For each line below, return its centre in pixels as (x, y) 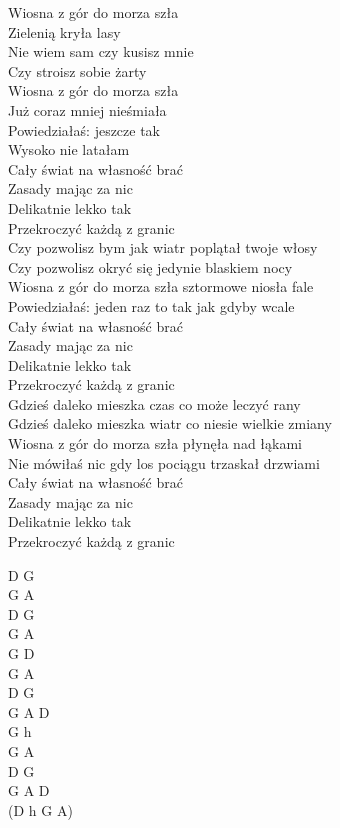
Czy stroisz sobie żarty (77, 70)
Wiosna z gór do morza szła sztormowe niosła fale (161, 286)
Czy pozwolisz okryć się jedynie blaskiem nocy (150, 266)
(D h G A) (40, 809)
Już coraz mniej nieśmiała (87, 109)
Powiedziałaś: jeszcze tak (84, 129)
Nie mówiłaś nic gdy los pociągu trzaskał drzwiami (164, 462)
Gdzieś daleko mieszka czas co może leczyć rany (154, 403)
